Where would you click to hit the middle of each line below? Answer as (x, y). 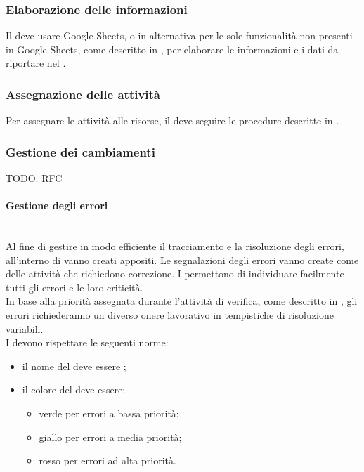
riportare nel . (36, 63)
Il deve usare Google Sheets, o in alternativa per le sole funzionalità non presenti (179, 35)
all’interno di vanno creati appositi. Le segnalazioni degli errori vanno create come (182, 260)
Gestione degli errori (57, 205)
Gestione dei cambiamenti (80, 151)
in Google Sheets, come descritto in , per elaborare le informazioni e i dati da (172, 49)
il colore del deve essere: (74, 389)
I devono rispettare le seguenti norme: (87, 342)
